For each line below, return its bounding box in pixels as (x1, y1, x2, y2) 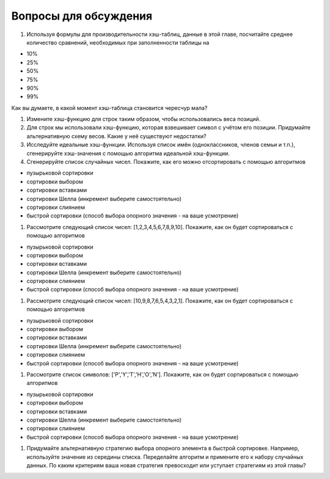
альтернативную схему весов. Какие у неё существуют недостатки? (26, 132, 207, 140)
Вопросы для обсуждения (11, 9, 153, 23)
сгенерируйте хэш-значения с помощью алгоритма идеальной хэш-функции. (26, 150, 230, 157)
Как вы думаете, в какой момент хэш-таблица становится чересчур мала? (11, 104, 208, 111)
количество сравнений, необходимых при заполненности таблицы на (26, 38, 210, 46)
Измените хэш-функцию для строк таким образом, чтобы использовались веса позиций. (26, 115, 261, 123)
